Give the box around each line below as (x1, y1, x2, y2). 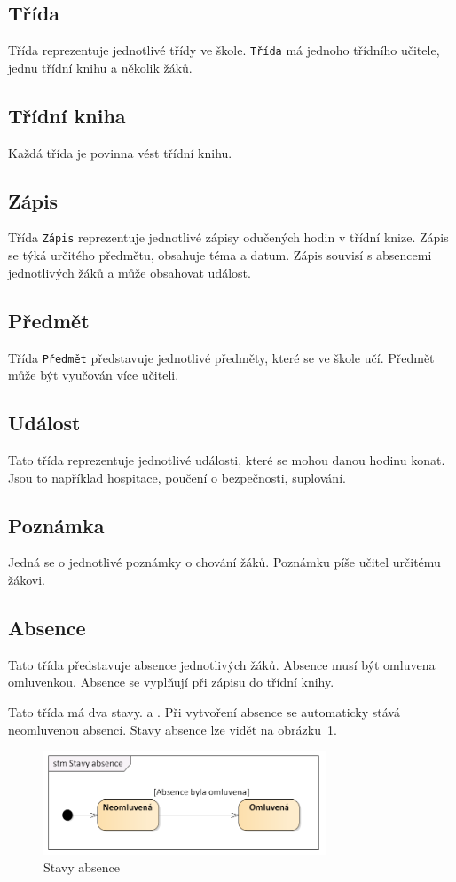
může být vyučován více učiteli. (8, 366, 179, 384)
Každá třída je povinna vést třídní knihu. (8, 143, 232, 161)
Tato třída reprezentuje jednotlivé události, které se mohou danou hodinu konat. (8, 450, 445, 469)
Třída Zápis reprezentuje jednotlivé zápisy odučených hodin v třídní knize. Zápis (8, 228, 449, 247)
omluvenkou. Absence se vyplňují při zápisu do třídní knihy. (8, 673, 334, 691)
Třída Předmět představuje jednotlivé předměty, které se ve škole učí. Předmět (8, 348, 435, 366)
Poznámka (8, 511, 105, 539)
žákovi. (8, 570, 45, 588)
